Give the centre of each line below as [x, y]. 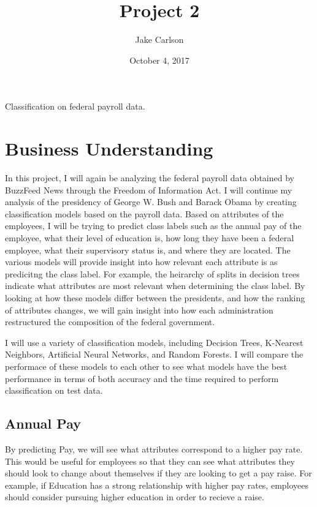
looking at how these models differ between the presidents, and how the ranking [155, 297]
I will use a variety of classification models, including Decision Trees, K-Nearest [154, 342]
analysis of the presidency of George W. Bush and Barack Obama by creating [151, 202]
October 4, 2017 [159, 60]
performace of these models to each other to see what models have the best [146, 366]
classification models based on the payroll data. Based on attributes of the [144, 213]
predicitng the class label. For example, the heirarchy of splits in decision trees [152, 273]
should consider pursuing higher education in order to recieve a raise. [135, 497]
